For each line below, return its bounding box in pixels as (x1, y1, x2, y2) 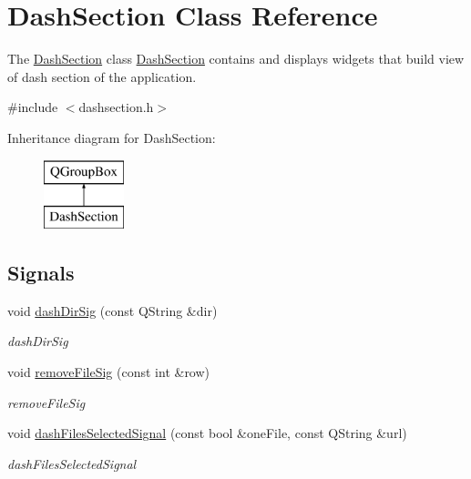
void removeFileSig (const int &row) (7, 362, 210, 382)
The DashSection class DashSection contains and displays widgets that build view (7, 49, 465, 68)
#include (7, 97, 58, 117)
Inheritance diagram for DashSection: (7, 127, 216, 147)
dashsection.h (78, 97, 154, 117)
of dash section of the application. (7, 66, 197, 86)
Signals (7, 259, 75, 287)
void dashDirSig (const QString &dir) (7, 301, 218, 320)
